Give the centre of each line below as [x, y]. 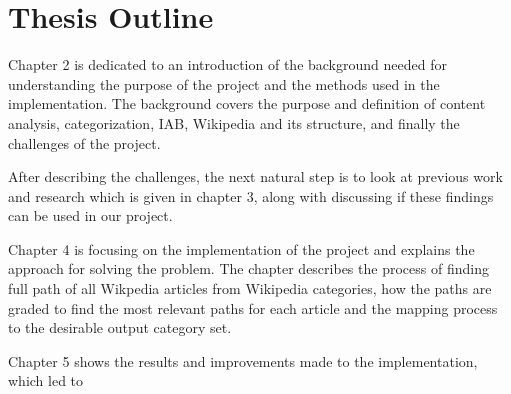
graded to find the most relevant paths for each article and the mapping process [253, 307]
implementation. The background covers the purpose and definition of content [247, 103]
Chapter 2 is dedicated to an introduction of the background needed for [227, 64]
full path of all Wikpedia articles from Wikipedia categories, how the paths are [250, 288]
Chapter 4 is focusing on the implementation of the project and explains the [241, 248]
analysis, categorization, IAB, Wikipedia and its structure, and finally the [234, 122]
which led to [46, 380]
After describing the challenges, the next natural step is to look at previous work [255, 176]
